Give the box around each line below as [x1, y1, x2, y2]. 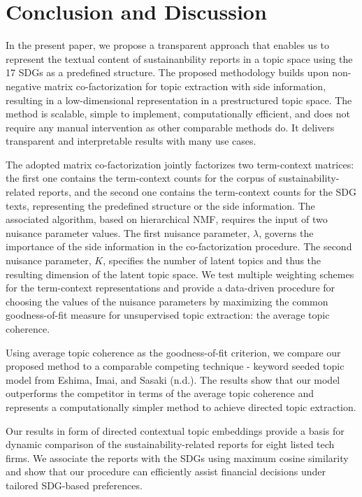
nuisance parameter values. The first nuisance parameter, [6, 225, 250, 240]
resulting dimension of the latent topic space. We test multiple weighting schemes [6, 266, 354, 281]
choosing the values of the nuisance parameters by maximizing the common [6, 294, 328, 308]
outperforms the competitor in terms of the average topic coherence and [6, 386, 314, 401]
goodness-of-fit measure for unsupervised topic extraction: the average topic [6, 308, 330, 322]
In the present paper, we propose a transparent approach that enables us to [6, 38, 330, 52]
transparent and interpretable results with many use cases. [6, 134, 256, 148]
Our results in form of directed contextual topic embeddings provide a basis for [6, 423, 345, 438]
